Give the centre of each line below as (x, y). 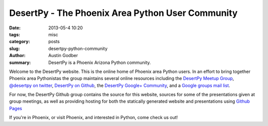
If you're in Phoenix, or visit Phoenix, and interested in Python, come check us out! (94, 118)
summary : (20, 63)
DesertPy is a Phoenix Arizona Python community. (100, 63)
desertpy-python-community (78, 48)
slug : (14, 48)
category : (20, 42)
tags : (15, 34)
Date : (15, 28)
